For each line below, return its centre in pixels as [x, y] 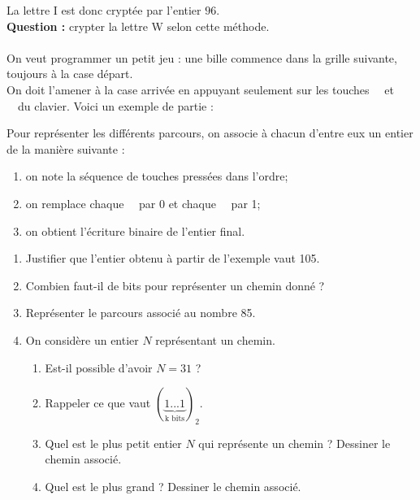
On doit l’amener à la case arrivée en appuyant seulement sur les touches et [200, 89]
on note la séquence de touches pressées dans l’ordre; [157, 176]
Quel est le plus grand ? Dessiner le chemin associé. [173, 487]
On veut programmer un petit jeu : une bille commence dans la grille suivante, [202, 57]
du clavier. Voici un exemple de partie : [115, 105]
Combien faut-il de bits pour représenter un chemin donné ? [175, 285]
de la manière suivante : [66, 148]
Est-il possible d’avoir [99, 367]
